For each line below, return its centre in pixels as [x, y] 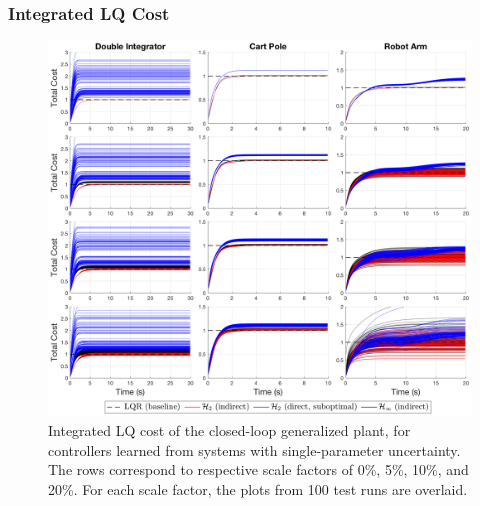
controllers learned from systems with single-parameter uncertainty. [254, 449]
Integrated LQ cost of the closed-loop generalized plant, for [229, 429]
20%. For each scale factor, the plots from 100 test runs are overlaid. [258, 488]
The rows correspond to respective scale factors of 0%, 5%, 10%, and [258, 469]
